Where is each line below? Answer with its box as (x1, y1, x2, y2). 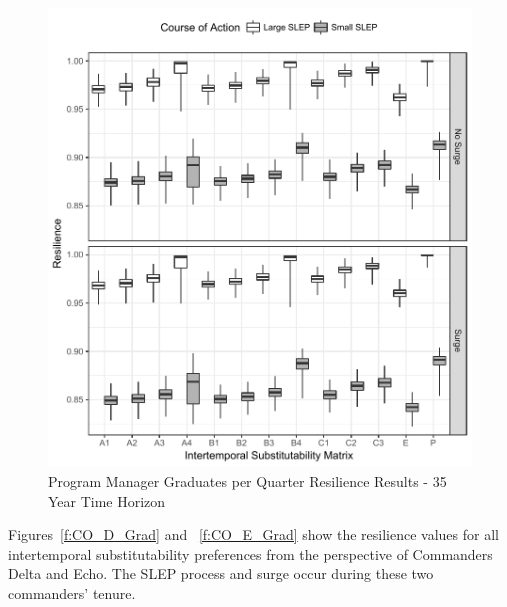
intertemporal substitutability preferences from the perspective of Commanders (8, 543, 493, 564)
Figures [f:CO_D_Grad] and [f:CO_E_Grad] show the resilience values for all (8, 524, 499, 545)
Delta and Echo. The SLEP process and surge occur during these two (8, 563, 434, 584)
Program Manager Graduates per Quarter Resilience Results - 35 (48, 470, 447, 491)
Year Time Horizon (48, 490, 166, 511)
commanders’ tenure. (8, 582, 136, 603)
